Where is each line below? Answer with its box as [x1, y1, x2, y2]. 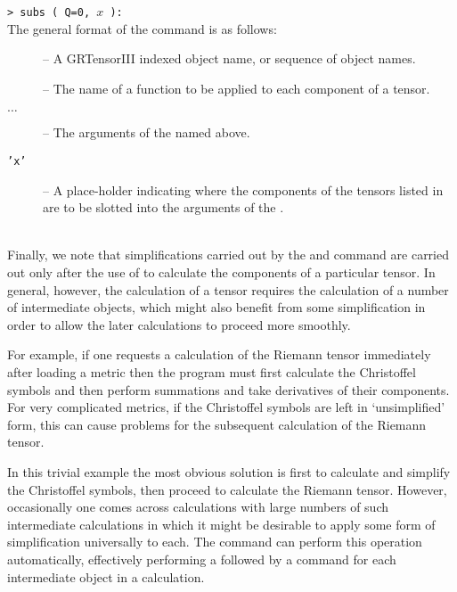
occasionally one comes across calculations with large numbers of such [7, 497, 388, 516]
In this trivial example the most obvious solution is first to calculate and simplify [7, 463, 451, 481]
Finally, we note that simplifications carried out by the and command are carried [7, 245, 450, 264]
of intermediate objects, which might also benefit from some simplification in [7, 298, 426, 317]
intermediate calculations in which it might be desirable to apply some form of [7, 514, 436, 533]
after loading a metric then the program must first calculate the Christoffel [7, 363, 416, 382]
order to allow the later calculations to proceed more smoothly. [7, 315, 351, 333]
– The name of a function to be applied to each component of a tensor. [43, 78, 430, 97]
